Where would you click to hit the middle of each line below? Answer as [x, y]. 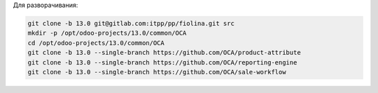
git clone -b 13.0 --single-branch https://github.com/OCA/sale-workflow [157, 72]
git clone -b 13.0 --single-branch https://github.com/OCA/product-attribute [164, 53]
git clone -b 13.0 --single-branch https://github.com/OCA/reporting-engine [162, 62]
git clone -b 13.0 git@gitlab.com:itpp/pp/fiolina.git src [131, 23]
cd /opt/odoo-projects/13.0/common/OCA [96, 43]
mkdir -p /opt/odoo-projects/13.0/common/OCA [107, 33]
